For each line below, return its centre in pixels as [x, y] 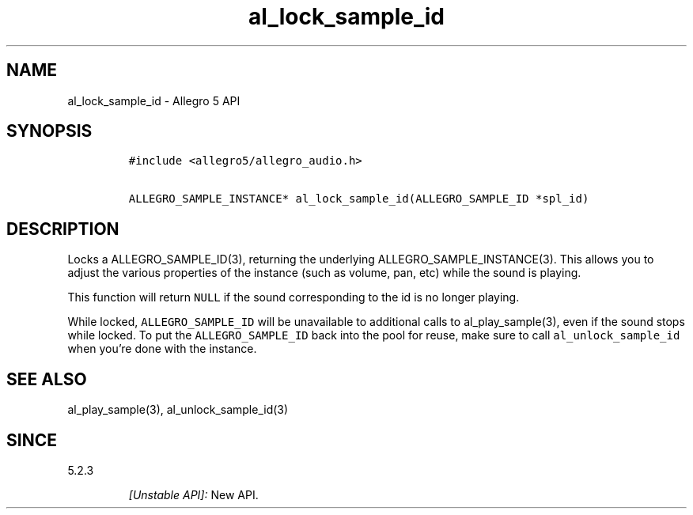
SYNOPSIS [49, 131]
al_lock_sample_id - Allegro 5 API [154, 100]
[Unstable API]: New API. [193, 494]
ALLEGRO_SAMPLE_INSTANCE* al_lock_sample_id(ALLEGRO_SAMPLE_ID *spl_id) [359, 199]
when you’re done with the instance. [162, 349]
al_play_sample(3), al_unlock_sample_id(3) [178, 410]
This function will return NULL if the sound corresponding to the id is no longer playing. [293, 297]
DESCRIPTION [63, 229]
